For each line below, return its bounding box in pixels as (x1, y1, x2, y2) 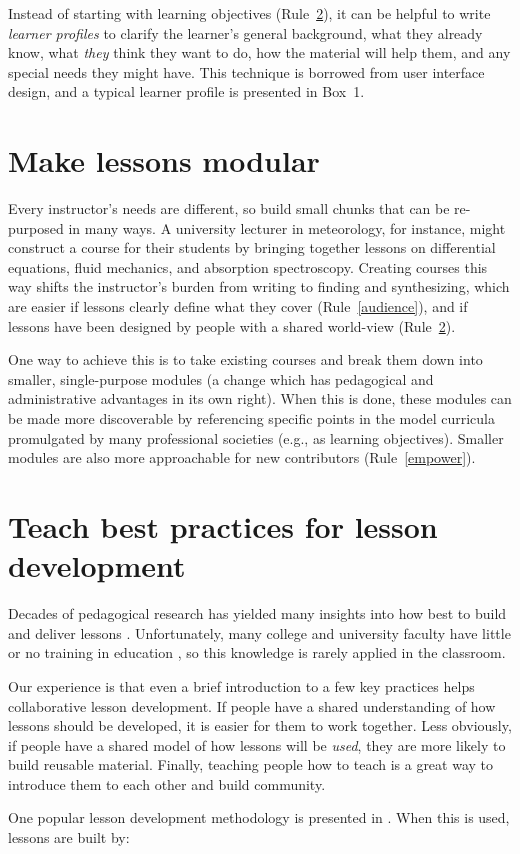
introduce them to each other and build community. (8, 773, 326, 794)
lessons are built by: (8, 827, 130, 848)
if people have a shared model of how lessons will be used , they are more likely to (8, 734, 506, 755)
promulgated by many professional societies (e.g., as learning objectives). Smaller (8, 427, 504, 448)
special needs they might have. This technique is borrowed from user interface (8, 61, 485, 82)
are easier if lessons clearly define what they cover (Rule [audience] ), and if (8, 296, 468, 317)
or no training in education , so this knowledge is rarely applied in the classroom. (8, 642, 506, 663)
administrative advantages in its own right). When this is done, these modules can (8, 388, 512, 409)
